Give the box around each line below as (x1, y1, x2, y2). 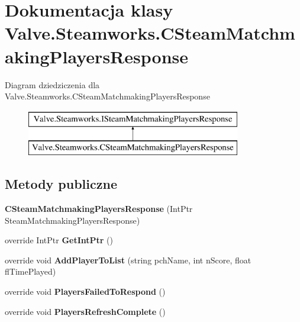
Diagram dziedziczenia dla (5, 78, 100, 91)
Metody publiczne (5, 175, 117, 193)
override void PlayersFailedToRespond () (5, 285, 166, 298)
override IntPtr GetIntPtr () (5, 234, 114, 246)
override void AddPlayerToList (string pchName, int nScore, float (5, 253, 251, 266)
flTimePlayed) (5, 265, 56, 278)
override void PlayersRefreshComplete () (5, 305, 166, 317)
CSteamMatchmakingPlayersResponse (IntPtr (5, 202, 193, 215)
